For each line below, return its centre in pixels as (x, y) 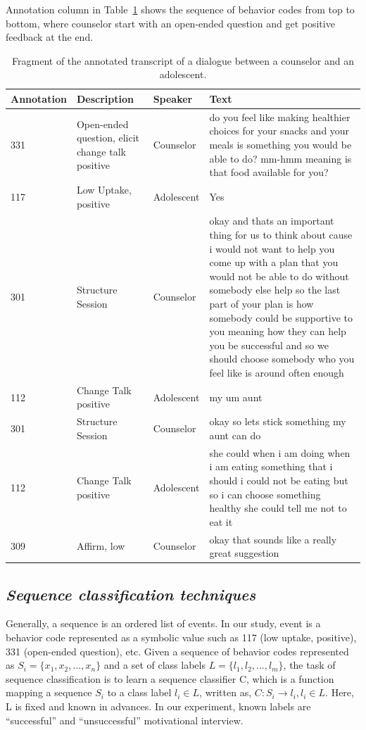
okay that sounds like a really (273, 539)
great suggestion (244, 553)
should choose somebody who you (282, 359)
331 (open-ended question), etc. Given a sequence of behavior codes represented (177, 651)
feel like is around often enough (277, 372)
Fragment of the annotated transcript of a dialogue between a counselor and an (183, 60)
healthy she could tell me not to (278, 508)
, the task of (309, 665)
